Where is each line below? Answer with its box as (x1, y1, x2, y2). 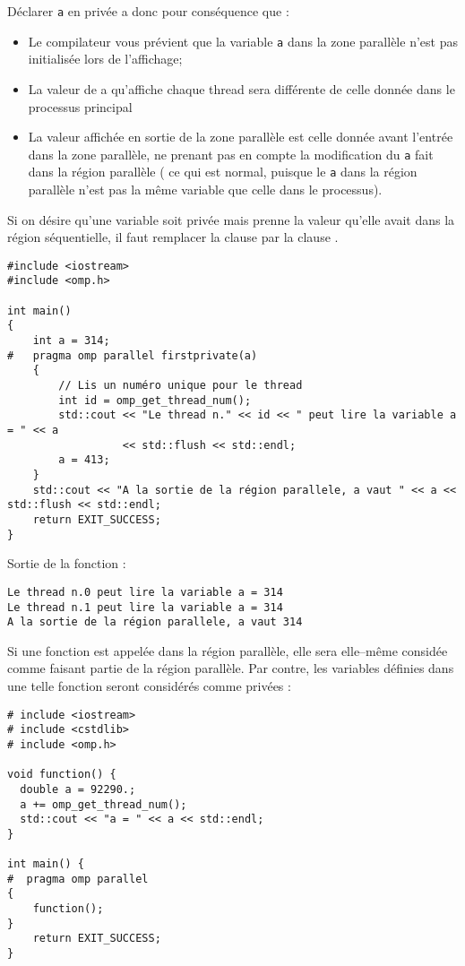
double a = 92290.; (20, 782, 136, 796)
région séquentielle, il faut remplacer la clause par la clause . (7, 228, 339, 246)
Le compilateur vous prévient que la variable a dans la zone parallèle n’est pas (28, 31, 458, 50)
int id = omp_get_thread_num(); (58, 393, 252, 407)
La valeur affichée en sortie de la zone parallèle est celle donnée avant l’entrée (28, 127, 453, 146)
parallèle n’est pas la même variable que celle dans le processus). (28, 180, 383, 198)
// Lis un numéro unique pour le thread (58, 379, 303, 392)
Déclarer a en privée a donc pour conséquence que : (7, 2, 289, 20)
